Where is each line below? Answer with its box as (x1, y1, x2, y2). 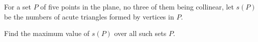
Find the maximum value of (4, 28, 90, 38)
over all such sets (114, 28, 167, 38)
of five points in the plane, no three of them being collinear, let (40, 1, 234, 11)
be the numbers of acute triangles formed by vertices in (4, 11, 174, 21)
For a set (4, 1, 31, 11)
